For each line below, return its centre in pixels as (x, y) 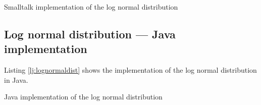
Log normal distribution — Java (90, 34)
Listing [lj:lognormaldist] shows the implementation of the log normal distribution (130, 70)
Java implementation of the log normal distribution (83, 97)
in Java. (16, 80)
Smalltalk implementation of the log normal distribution (91, 7)
